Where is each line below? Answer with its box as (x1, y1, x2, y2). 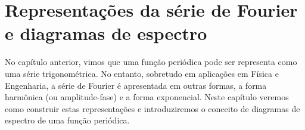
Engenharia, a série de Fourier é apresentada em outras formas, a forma (5, 79, 267, 91)
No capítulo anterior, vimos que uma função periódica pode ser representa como (5, 55, 297, 68)
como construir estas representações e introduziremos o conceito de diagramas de (5, 102, 300, 114)
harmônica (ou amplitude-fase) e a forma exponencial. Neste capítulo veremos (5, 91, 289, 103)
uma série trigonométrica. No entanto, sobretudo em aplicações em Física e (5, 67, 279, 79)
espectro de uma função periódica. (5, 114, 130, 126)
